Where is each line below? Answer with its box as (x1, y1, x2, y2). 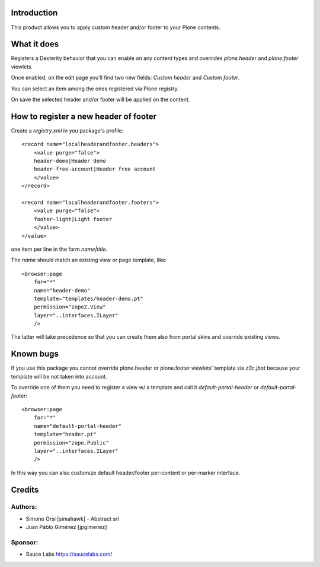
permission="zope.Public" (33, 439, 110, 446)
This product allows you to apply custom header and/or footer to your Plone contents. (11, 24, 220, 31)
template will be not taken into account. (11, 373, 107, 380)
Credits (11, 484, 39, 494)
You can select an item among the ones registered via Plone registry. (11, 85, 179, 92)
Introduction (11, 8, 58, 18)
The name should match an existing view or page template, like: (11, 256, 167, 264)
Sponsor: (11, 538, 39, 546)
